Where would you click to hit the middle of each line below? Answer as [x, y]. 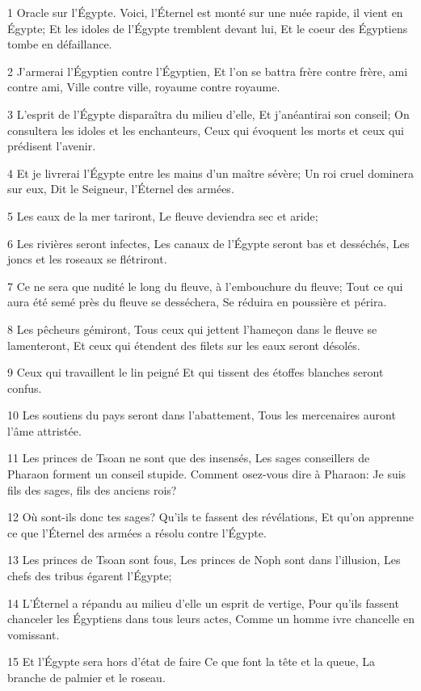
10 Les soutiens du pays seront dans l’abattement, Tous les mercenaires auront [202, 415]
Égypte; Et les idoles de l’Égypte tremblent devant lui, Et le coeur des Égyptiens [208, 28]
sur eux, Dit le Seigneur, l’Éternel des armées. [121, 189]
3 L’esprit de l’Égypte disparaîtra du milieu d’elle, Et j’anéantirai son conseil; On [208, 114]
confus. [25, 388]
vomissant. [34, 634]
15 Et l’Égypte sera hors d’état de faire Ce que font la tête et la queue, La [192, 662]
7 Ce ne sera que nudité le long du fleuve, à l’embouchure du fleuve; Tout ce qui [205, 286]
